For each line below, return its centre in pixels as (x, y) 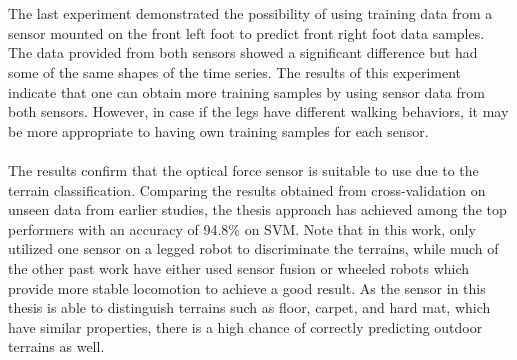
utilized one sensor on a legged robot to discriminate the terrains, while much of (253, 248)
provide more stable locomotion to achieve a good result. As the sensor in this (247, 287)
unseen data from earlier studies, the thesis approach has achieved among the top (257, 209)
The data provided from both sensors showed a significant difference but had (243, 52)
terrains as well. (56, 346)
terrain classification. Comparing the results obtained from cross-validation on (247, 189)
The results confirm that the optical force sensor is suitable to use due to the (243, 169)
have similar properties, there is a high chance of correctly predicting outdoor (245, 326)
